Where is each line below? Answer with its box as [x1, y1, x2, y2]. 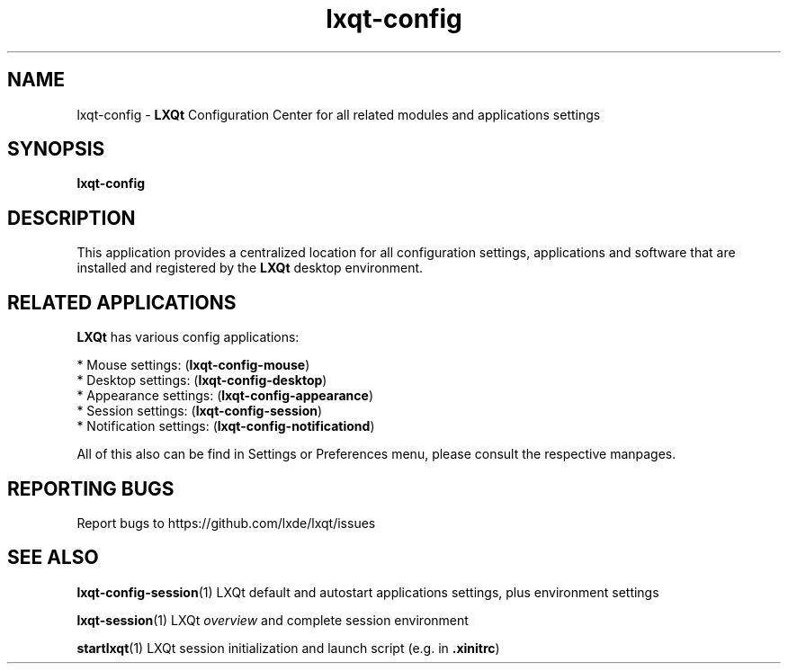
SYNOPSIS [7, 138, 105, 161]
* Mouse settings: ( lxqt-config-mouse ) [76, 357, 310, 373]
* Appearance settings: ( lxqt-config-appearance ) [76, 388, 373, 404]
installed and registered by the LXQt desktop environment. [76, 260, 424, 276]
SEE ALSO [7, 546, 99, 569]
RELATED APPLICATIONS [7, 291, 237, 314]
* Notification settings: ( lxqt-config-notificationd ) [76, 418, 375, 434]
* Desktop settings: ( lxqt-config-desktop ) [76, 372, 327, 389]
